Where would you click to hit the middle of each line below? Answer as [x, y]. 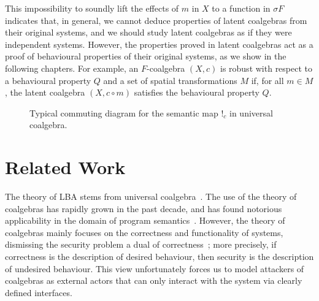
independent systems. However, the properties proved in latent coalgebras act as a [159, 44]
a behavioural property [48, 80]
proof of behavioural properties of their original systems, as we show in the [146, 56]
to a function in [241, 8]
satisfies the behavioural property [197, 92]
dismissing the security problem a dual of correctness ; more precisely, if [141, 244]
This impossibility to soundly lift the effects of [92, 8]
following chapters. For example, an [72, 68]
